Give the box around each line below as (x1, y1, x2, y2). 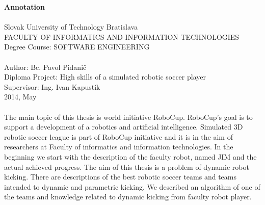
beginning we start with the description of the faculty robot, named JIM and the (4, 151, 257, 162)
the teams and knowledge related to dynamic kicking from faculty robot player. (4, 191, 252, 202)
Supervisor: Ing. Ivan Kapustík (4, 81, 100, 92)
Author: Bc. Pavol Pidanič (4, 61, 87, 72)
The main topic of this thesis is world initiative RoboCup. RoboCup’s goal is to (4, 111, 253, 122)
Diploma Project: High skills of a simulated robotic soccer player (4, 71, 206, 82)
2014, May (4, 91, 37, 102)
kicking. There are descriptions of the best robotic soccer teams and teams (4, 171, 236, 182)
